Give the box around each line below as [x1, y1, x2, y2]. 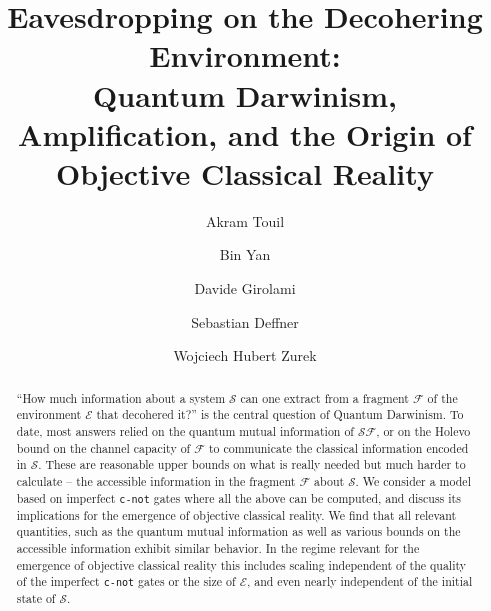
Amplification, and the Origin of [18, 113, 472, 154]
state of [16, 590, 56, 607]
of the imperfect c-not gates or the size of [16, 573, 236, 590]
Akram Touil [205, 210, 285, 231]
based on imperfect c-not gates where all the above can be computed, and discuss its [16, 489, 461, 506]
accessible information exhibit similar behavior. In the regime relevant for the [16, 540, 420, 557]
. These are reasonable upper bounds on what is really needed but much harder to [38, 456, 466, 473]
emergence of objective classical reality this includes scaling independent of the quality [16, 556, 467, 573]
